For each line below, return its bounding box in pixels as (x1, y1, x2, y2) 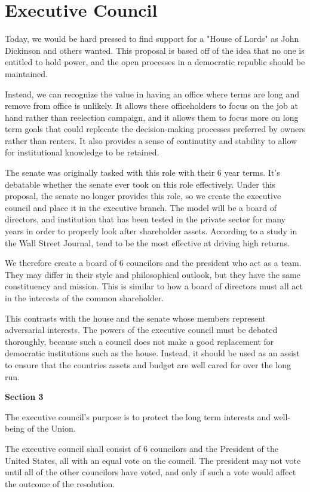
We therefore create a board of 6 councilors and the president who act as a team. (5, 256, 302, 269)
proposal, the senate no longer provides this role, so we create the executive (5, 190, 281, 202)
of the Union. (27, 422, 76, 435)
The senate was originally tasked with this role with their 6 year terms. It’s (5, 166, 280, 179)
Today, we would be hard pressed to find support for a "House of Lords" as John (5, 32, 299, 45)
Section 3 (5, 390, 44, 403)
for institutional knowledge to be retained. (5, 146, 159, 158)
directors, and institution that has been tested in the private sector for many (5, 213, 286, 225)
